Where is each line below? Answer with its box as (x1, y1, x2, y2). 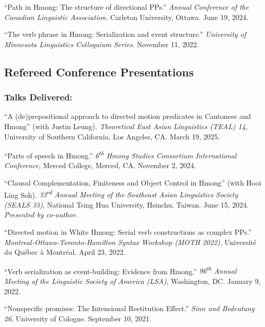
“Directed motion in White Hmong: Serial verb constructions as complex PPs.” (4, 227, 252, 237)
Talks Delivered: (4, 91, 73, 104)
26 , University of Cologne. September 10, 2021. (4, 313, 152, 323)
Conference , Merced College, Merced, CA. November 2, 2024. (4, 160, 196, 171)
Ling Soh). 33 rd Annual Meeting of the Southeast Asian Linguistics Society (4, 188, 238, 200)
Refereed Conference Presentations (4, 64, 194, 79)
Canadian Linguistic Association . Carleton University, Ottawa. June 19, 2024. (4, 11, 249, 22)
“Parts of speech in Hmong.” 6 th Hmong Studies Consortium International (4, 149, 237, 160)
